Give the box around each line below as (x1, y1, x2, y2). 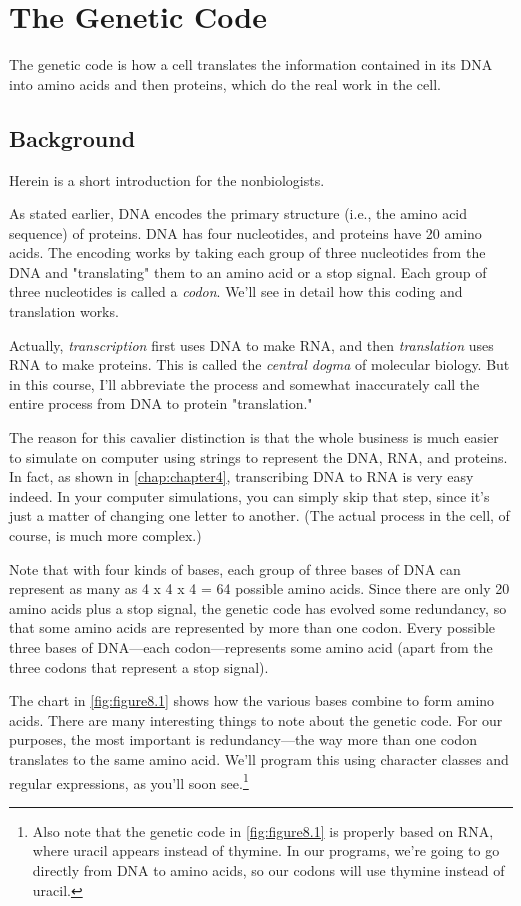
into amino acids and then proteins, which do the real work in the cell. (9, 73, 441, 94)
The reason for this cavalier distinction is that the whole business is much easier (9, 427, 499, 448)
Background (9, 122, 136, 153)
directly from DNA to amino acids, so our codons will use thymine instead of (32, 859, 505, 880)
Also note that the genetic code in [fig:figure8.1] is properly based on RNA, (32, 820, 494, 841)
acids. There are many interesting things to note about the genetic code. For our (9, 709, 503, 730)
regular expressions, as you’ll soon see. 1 (9, 769, 249, 793)
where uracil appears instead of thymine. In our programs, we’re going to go (32, 840, 500, 861)
